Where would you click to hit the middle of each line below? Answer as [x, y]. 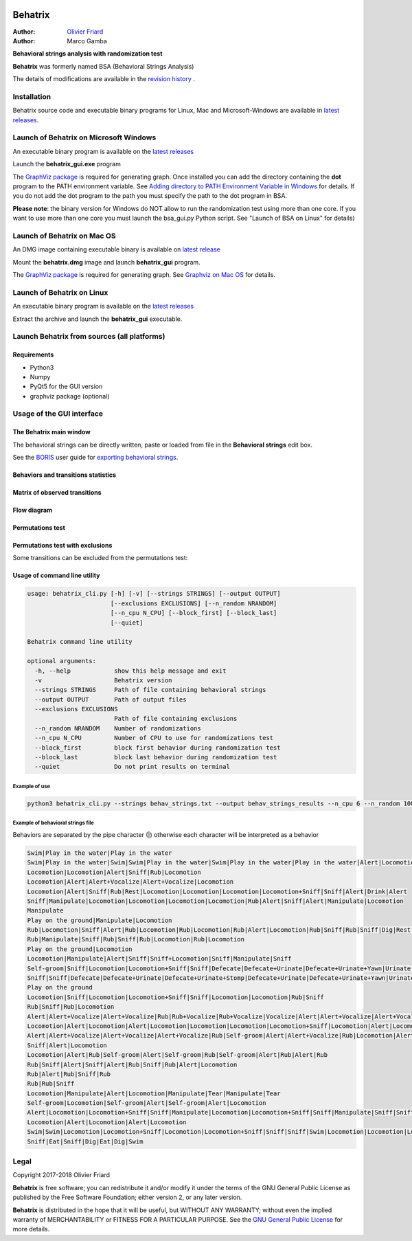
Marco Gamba [87, 41]
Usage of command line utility [56, 575]
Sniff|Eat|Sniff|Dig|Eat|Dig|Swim [85, 1141]
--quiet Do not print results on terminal [132, 767]
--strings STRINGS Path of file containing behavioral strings [150, 690]
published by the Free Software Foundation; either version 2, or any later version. [127, 1197]
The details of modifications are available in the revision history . [104, 79]
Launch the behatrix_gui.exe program [67, 164]
